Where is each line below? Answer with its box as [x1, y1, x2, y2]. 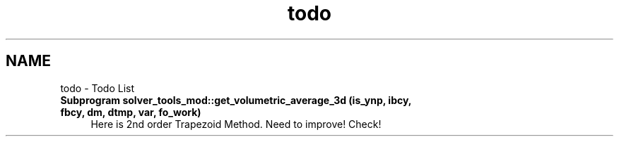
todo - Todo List [60, 82, 135, 94]
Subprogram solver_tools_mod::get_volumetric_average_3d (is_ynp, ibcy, [60, 93, 412, 106]
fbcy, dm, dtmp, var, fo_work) [60, 105, 201, 118]
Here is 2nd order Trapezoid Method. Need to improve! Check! [90, 117, 382, 130]
